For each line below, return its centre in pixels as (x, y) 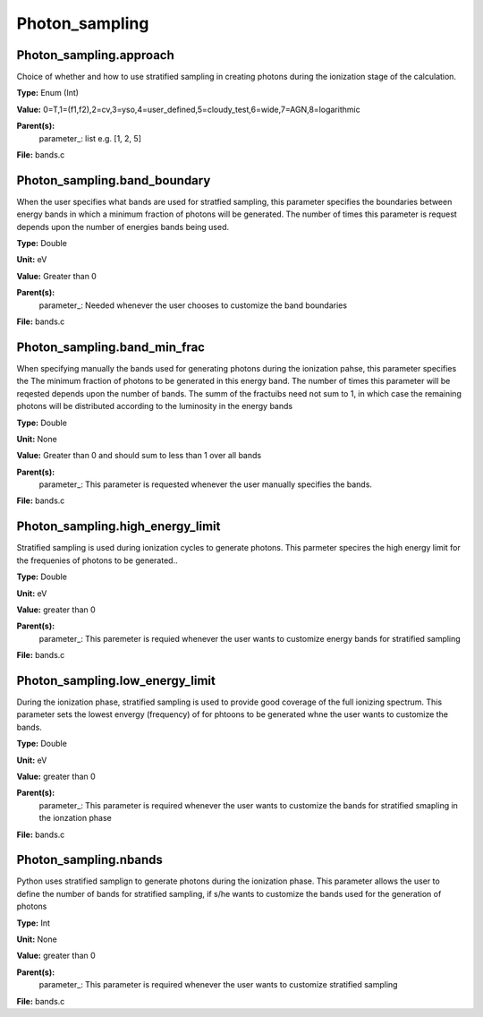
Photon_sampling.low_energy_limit (116, 680)
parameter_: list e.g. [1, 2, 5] (90, 138)
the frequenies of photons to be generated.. (97, 560)
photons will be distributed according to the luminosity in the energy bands (155, 406)
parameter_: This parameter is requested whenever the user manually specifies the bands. (206, 484)
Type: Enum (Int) (48, 93)
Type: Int (34, 923)
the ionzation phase (75, 818)
